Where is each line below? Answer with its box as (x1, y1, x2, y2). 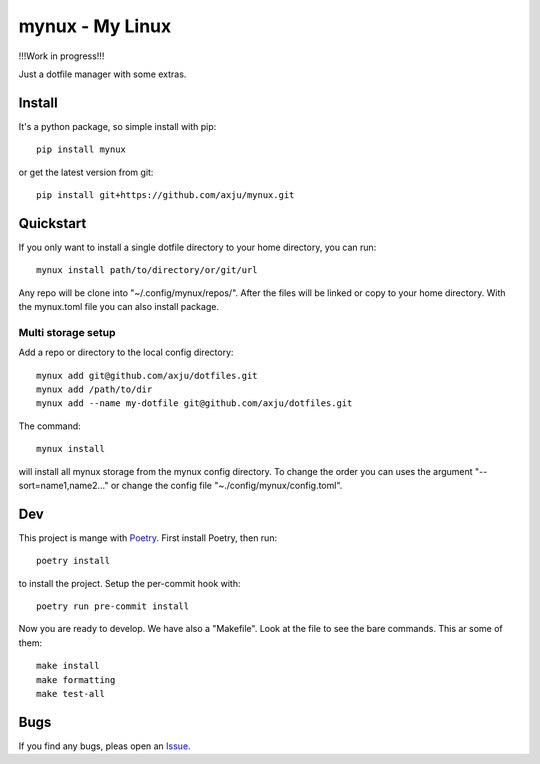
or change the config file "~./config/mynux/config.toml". (110, 479, 343, 491)
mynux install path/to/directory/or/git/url (36, 265, 259, 276)
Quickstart (18, 215, 87, 232)
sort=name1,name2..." (18, 479, 109, 491)
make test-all (36, 688, 105, 699)
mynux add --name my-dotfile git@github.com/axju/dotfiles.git (36, 398, 353, 409)
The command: (18, 420, 82, 432)
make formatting (36, 674, 116, 685)
